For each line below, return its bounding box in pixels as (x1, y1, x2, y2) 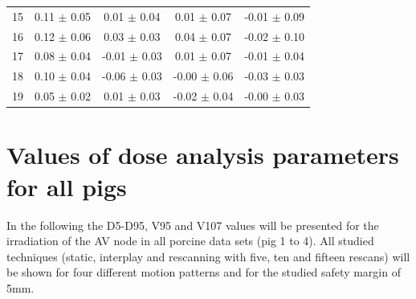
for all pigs (6, 170, 127, 203)
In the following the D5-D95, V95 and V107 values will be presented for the (6, 216, 379, 233)
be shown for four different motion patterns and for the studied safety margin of (6, 264, 401, 281)
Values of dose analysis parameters (6, 138, 399, 171)
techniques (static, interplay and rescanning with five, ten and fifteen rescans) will (6, 248, 410, 264)
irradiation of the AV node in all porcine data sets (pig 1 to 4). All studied (6, 232, 374, 249)
